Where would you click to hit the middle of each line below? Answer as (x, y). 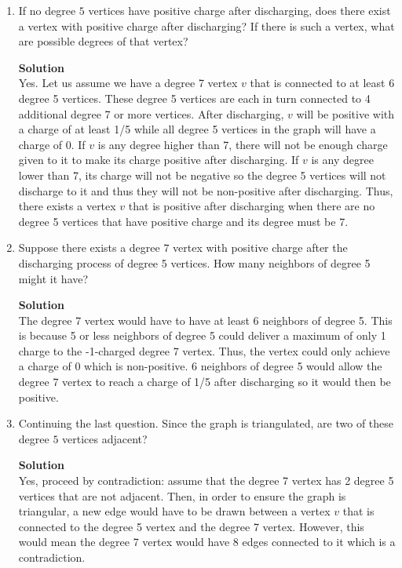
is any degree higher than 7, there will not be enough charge (243, 144)
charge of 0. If (52, 144)
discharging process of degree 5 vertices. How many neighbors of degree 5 (194, 262)
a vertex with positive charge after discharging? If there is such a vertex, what (206, 25)
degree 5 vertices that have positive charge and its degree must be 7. (183, 221)
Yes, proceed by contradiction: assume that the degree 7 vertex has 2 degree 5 (206, 481)
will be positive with (345, 113)
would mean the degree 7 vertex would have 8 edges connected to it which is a (207, 542)
